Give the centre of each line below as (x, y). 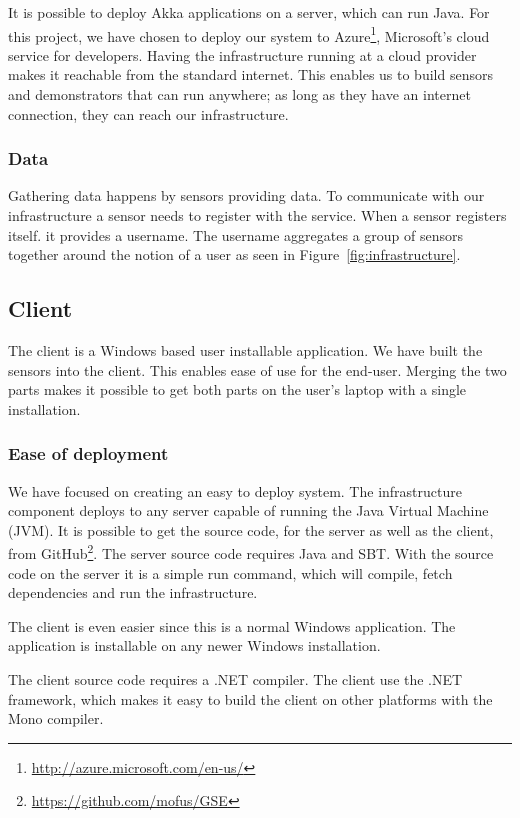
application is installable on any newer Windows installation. (194, 645)
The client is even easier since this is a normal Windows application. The (232, 625)
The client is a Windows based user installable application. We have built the (245, 350)
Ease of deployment (88, 453)
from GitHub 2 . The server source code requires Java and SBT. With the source (251, 552)
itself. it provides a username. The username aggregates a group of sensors (236, 234)
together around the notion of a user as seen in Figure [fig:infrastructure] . (234, 254)
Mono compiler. (56, 718)
